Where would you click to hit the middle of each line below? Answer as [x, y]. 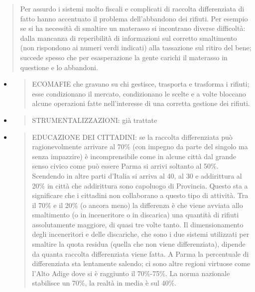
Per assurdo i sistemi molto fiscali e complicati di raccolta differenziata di [132, 8]
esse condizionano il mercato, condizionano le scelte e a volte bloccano [139, 93]
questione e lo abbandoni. [59, 67]
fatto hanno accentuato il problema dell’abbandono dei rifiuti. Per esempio [134, 18]
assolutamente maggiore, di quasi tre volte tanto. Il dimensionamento [138, 224]
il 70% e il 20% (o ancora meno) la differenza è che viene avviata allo [137, 205]
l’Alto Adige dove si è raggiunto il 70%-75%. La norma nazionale [131, 273]
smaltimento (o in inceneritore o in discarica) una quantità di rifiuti [135, 215]
